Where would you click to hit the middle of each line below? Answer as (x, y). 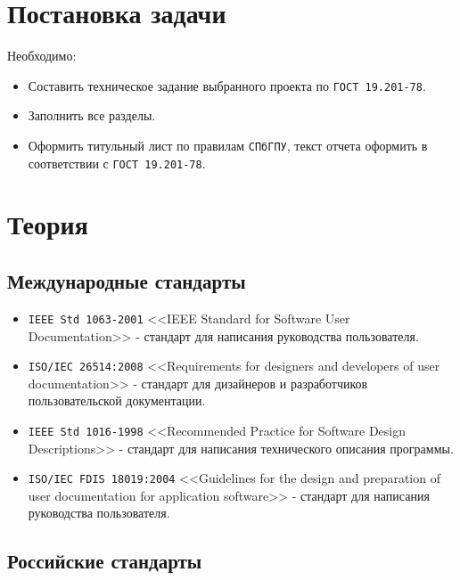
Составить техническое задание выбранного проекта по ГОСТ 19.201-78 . (227, 85)
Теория (48, 224)
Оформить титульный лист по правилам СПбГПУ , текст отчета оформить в (228, 145)
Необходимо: (42, 56)
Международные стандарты (127, 281)
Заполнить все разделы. (92, 115)
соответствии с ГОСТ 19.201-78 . (117, 163)
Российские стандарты (105, 561)
